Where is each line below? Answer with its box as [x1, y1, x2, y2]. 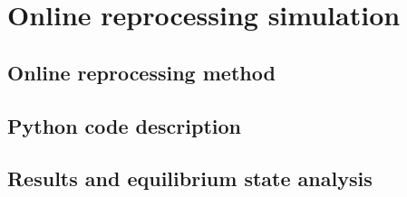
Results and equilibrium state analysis [7, 164, 373, 192]
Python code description [7, 111, 242, 139]
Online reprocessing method [7, 58, 276, 86]
